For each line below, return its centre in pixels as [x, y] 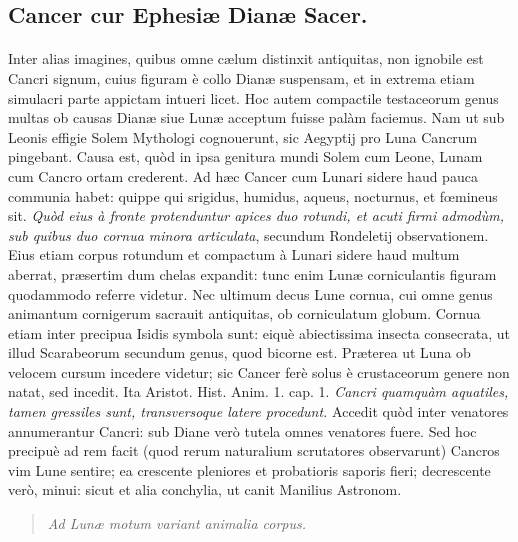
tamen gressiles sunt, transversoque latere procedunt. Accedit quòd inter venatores [258, 411]
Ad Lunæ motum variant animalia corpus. [177, 523]
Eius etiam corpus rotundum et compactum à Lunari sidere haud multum [234, 254]
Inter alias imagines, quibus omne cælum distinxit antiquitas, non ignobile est [246, 58]
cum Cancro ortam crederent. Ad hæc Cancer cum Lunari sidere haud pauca [243, 175]
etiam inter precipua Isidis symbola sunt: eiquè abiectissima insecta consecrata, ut [259, 332]
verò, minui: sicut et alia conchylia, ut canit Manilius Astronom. [205, 489]
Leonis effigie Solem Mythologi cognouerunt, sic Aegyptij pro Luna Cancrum [243, 136]
